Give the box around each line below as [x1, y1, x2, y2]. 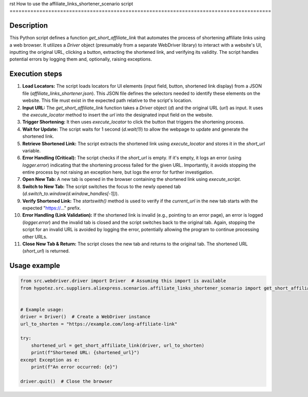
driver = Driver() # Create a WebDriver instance [20, 314, 151, 320]
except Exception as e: [20, 357, 81, 363]
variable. [22, 148, 41, 154]
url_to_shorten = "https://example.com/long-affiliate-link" [20, 321, 178, 327]
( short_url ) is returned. [22, 248, 70, 254]
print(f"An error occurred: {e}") [31, 364, 118, 370]
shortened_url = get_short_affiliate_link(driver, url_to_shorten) [31, 342, 205, 348]
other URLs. [22, 234, 48, 240]
